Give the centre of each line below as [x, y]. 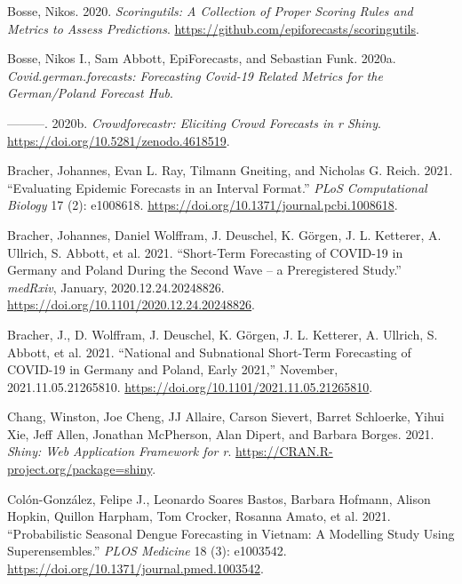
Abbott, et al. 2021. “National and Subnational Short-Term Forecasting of [209, 352]
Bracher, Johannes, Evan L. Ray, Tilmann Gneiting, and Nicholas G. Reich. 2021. [230, 170]
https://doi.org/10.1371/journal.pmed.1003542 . [135, 568]
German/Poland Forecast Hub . [90, 93]
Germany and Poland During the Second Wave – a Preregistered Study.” [204, 270]
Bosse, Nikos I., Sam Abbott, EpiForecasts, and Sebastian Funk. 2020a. [202, 58]
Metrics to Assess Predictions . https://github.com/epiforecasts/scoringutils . [213, 28]
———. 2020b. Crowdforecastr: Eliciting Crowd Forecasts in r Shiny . [194, 122]
